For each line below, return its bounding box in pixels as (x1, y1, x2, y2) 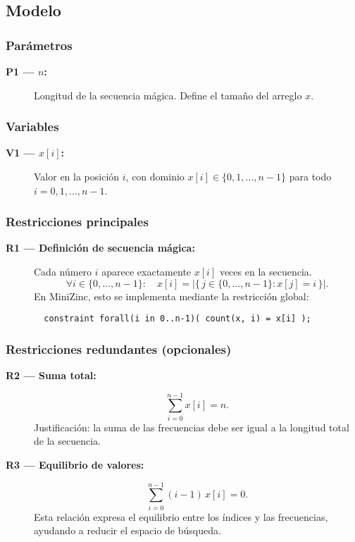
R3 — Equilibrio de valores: (6, 457, 144, 472)
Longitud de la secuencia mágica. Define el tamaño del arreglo (34, 87, 302, 102)
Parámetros (6, 36, 73, 54)
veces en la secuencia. (219, 264, 312, 278)
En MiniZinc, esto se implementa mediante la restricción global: (34, 288, 309, 303)
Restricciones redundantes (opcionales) (6, 340, 232, 357)
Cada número (34, 264, 92, 278)
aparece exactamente (101, 264, 192, 278)
